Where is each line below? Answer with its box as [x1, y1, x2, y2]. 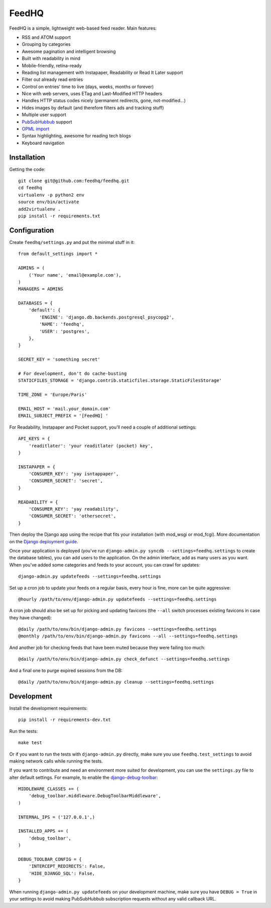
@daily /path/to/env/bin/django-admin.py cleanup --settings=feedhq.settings [18, 679, 214, 685]
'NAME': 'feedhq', [39, 321, 85, 327]
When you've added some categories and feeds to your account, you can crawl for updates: [9, 561, 200, 568]
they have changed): [9, 614, 52, 621]
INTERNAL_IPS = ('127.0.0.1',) [18, 814, 95, 820]
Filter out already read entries [22, 76, 83, 82]
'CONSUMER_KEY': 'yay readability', [28, 506, 119, 512]
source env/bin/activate [18, 199, 79, 205]
